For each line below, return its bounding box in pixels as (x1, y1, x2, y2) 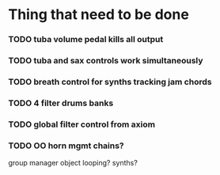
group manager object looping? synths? (8, 158, 138, 168)
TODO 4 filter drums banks (8, 97, 114, 108)
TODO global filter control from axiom (8, 119, 156, 130)
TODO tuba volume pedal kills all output (8, 34, 164, 45)
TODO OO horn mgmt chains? (8, 140, 124, 151)
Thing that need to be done (8, 6, 190, 24)
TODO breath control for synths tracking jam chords (8, 76, 212, 87)
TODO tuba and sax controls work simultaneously (8, 55, 203, 67)
